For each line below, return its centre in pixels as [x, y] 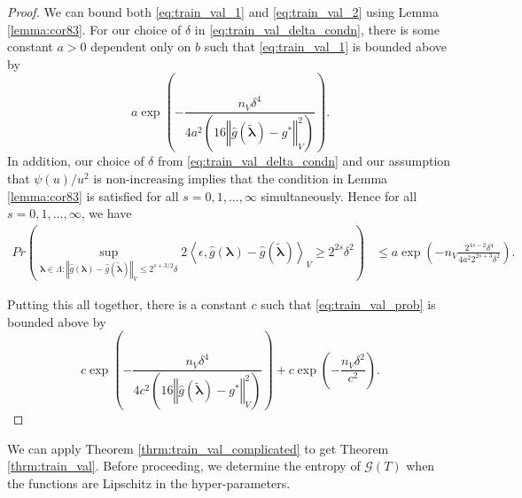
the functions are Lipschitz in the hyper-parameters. [149, 483]
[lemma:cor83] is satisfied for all [93, 195]
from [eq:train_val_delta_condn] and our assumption [304, 161]
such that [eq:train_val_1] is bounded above [325, 47]
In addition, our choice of [76, 161]
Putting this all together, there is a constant [127, 304]
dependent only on [141, 47]
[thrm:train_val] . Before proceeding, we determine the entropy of [184, 466]
